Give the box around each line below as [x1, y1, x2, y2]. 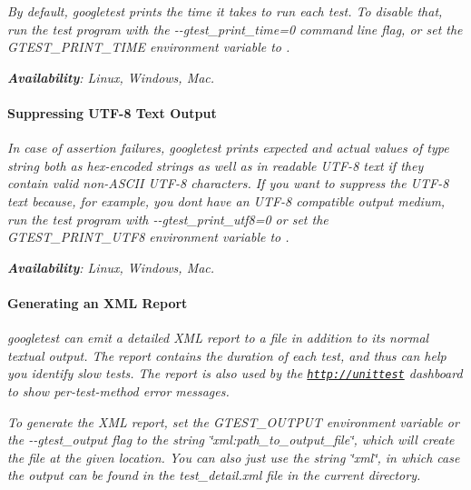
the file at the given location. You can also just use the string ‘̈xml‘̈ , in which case [7, 447, 460, 466]
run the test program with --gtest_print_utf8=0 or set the [7, 209, 329, 228]
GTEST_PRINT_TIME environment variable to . [7, 37, 290, 56]
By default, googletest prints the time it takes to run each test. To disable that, [7, 2, 443, 20]
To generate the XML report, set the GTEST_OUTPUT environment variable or [7, 412, 459, 431]
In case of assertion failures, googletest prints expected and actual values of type [7, 138, 449, 157]
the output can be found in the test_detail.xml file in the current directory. [7, 465, 421, 485]
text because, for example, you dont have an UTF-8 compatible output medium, [7, 191, 446, 210]
